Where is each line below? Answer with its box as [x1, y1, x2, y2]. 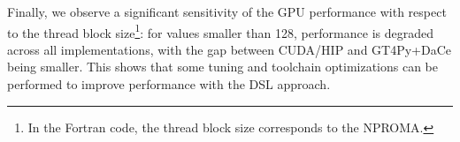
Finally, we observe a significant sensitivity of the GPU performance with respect [7, 3, 447, 20]
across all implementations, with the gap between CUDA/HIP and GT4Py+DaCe [7, 40, 452, 58]
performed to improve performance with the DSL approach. [7, 75, 331, 93]
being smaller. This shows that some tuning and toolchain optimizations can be [7, 57, 439, 76]
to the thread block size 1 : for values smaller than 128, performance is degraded [7, 20, 433, 41]
